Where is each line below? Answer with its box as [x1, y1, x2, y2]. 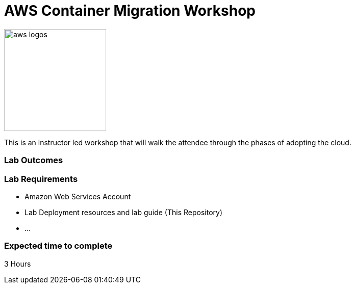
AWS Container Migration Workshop [4, 2, 256, 19]
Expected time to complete [4, 241, 113, 251]
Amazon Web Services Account [24, 192, 131, 201]
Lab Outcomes [4, 155, 63, 166]
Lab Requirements [4, 173, 78, 184]
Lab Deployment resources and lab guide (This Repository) [24, 207, 222, 217]
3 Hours [4, 259, 31, 268]
